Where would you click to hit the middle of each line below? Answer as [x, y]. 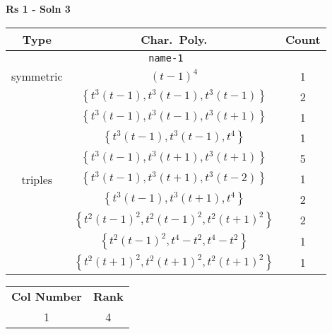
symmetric [37, 76]
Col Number [47, 296]
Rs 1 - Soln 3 [38, 8]
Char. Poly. [174, 39]
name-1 [166, 58]
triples [37, 180]
